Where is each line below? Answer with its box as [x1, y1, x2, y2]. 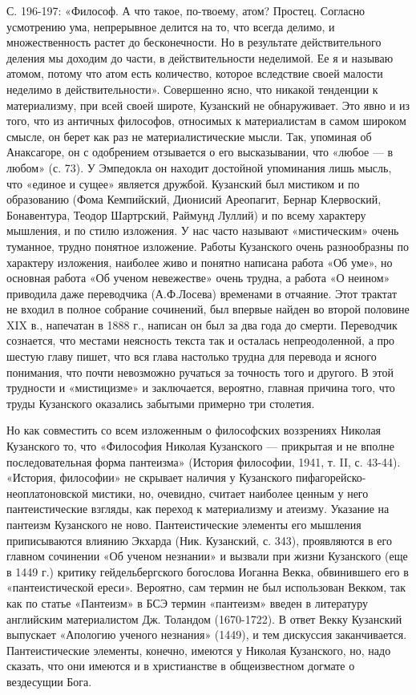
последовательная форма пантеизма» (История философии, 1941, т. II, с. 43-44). [6, 453, 401, 470]
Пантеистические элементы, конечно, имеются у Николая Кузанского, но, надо [6, 641, 391, 658]
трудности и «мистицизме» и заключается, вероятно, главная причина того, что [6, 379, 395, 396]
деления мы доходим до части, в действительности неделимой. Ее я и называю [6, 49, 394, 66]
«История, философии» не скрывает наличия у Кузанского [6, 469, 293, 486]
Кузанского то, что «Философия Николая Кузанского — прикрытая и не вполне [6, 438, 394, 455]
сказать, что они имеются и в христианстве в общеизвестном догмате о [6, 657, 355, 674]
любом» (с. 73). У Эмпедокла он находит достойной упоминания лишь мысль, [6, 159, 392, 176]
